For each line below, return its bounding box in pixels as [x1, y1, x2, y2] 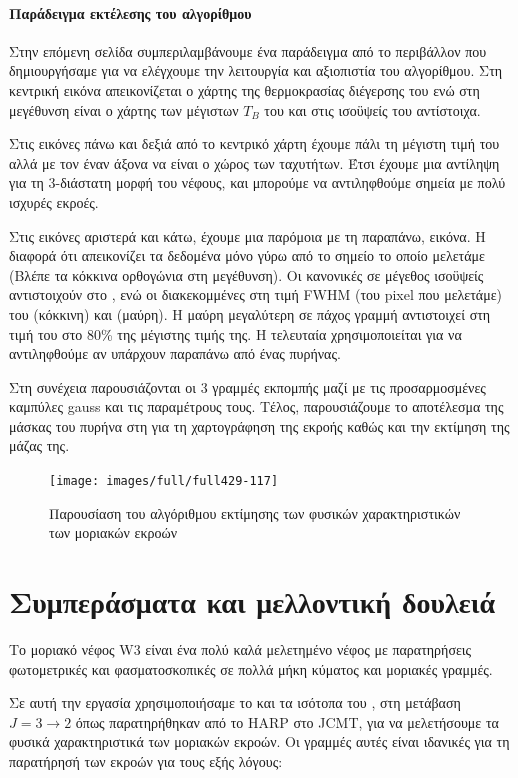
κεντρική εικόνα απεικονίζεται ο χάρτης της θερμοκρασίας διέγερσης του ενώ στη [9, 79, 480, 100]
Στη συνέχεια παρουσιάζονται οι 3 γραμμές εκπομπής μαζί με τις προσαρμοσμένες [9, 376, 486, 397]
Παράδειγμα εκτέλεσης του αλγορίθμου [9, 2, 252, 23]
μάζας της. [9, 435, 70, 456]
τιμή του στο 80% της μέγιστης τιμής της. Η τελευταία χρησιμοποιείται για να [9, 323, 462, 344]
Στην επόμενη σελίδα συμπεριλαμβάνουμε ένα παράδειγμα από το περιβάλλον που [9, 40, 487, 61]
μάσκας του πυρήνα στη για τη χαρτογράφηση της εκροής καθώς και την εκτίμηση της [9, 415, 510, 436]
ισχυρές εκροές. [9, 191, 99, 212]
